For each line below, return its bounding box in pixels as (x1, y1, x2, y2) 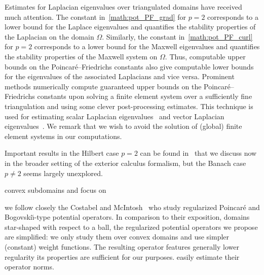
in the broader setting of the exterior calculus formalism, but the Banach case (5, 157, 246, 168)
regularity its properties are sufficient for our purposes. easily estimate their (5, 251, 240, 262)
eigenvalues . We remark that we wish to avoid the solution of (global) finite (5, 121, 242, 131)
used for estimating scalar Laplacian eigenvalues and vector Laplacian (5, 111, 224, 121)
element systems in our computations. (5, 130, 122, 141)
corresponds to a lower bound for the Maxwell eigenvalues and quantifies (34, 41, 260, 52)
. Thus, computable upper (165, 51, 246, 61)
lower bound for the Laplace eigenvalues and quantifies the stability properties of (5, 21, 256, 32)
